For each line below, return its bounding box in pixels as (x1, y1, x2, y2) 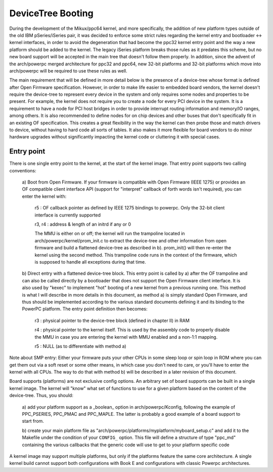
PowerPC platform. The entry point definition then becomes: (22, 306, 148, 312)
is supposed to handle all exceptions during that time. (34, 259, 146, 265)
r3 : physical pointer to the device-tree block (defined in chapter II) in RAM (34, 317, 190, 323)
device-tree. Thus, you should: (9, 392, 73, 398)
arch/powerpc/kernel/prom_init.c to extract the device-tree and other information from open (34, 237, 227, 243)
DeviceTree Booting (9, 8, 94, 19)
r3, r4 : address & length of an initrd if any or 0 (34, 221, 131, 228)
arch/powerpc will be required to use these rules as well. (9, 67, 127, 74)
